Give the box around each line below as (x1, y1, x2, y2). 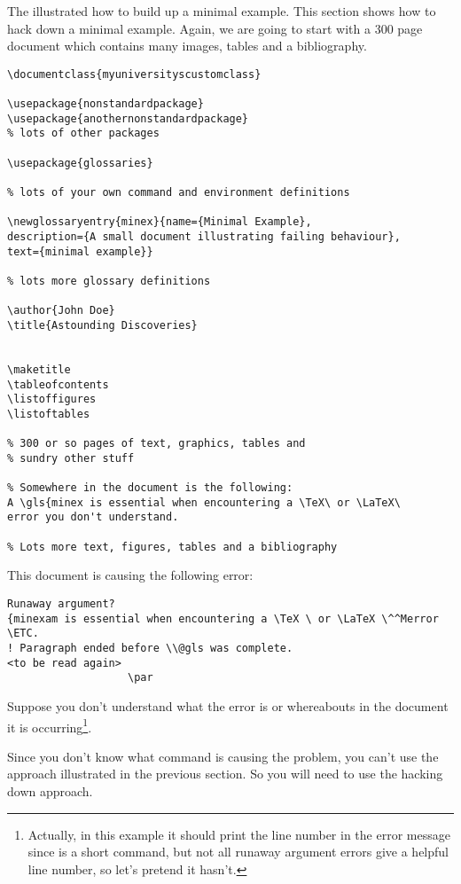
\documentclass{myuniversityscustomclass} (7, 67, 262, 81)
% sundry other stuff (7, 451, 135, 465)
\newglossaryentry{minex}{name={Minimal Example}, (7, 215, 312, 229)
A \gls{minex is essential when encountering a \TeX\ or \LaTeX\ (7, 496, 401, 509)
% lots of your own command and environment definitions (7, 186, 350, 199)
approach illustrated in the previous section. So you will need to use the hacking (7, 764, 443, 783)
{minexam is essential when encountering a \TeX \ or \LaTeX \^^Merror (7, 612, 439, 625)
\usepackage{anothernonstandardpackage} (7, 112, 249, 125)
